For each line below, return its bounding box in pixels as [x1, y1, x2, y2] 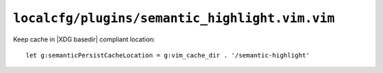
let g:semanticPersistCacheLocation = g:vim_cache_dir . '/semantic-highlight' [26, 51, 310, 59]
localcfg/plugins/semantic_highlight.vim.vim [13, 11, 335, 26]
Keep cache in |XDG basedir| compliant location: [13, 35, 155, 44]
